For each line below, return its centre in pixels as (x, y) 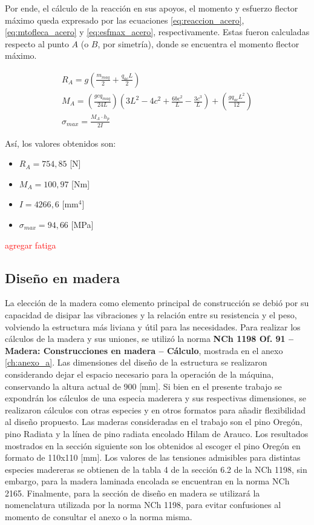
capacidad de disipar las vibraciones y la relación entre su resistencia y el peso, (151, 314)
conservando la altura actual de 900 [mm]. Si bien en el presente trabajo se (143, 386)
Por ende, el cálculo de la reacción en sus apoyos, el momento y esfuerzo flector (152, 8)
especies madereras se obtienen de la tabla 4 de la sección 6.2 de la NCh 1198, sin (156, 469)
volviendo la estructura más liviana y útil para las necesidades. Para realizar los (153, 326)
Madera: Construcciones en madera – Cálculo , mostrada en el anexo (144, 350)
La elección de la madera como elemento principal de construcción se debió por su (157, 303)
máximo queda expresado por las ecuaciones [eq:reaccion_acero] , (125, 20)
